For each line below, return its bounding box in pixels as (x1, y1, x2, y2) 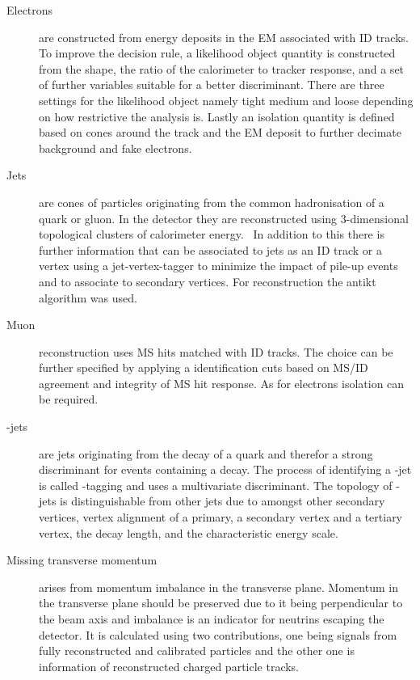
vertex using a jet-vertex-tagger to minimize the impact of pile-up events (39, 257, 398, 274)
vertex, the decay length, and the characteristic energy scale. (39, 524, 338, 541)
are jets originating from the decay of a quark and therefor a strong (39, 445, 373, 462)
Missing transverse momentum (6, 551, 157, 568)
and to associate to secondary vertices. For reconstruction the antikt (39, 272, 376, 289)
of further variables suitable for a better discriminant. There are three (39, 76, 384, 93)
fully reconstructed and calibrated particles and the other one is (39, 642, 355, 659)
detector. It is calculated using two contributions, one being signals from (39, 626, 397, 643)
